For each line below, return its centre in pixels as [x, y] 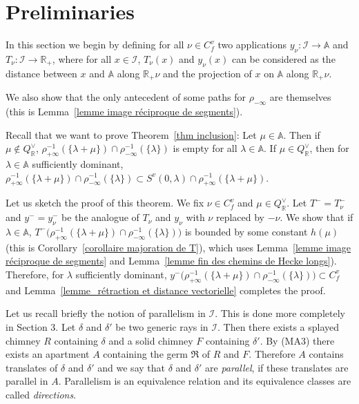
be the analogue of [100, 217]
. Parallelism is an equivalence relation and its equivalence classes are [205, 381]
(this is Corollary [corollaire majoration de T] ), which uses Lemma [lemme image [178, 247]
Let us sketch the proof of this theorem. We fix [105, 203]
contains [326, 354]
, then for [329, 148]
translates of [32, 367]
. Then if [302, 134]
